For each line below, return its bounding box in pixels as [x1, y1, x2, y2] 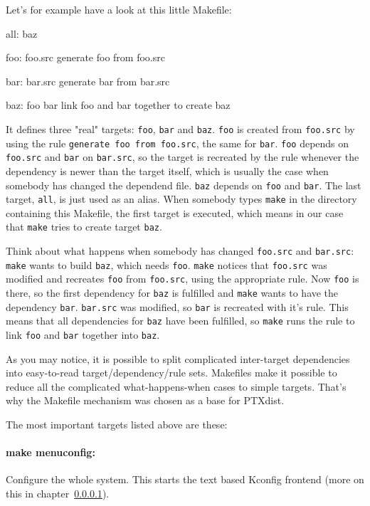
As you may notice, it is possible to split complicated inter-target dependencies [6, 351, 350, 366]
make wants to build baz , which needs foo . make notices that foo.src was [6, 257, 327, 272]
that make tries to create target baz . [6, 219, 162, 234]
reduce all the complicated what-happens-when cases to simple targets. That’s [6, 379, 347, 394]
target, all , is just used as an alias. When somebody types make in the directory [6, 191, 357, 206]
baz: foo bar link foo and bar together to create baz [6, 97, 231, 112]
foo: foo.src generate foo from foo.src [6, 50, 165, 65]
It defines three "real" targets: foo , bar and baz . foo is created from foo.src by [6, 121, 355, 136]
